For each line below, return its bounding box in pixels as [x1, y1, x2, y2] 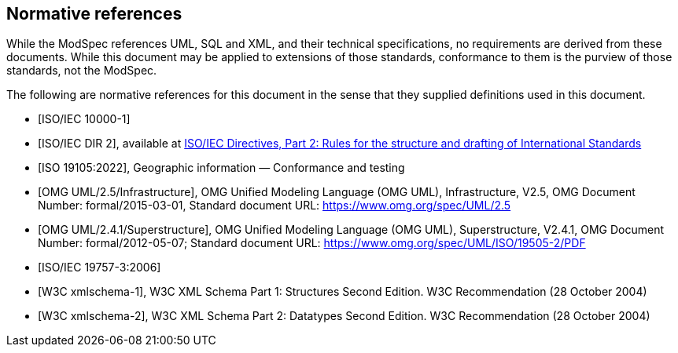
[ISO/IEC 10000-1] [38, 112, 131, 126]
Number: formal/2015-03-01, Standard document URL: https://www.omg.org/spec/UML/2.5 [38, 198, 511, 213]
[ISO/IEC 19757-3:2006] [38, 260, 161, 275]
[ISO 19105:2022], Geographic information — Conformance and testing [38, 161, 405, 175]
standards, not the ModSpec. [6, 64, 157, 78]
